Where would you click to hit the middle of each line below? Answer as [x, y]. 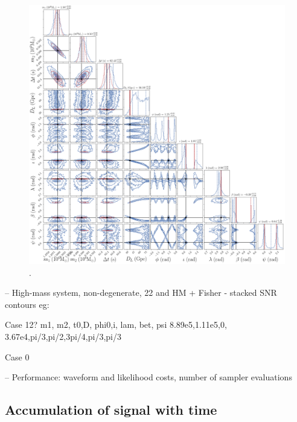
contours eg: [27, 304]
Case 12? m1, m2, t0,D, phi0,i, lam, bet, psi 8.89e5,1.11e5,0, [116, 324]
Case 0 [17, 356]
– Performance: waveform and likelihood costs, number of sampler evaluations [148, 377]
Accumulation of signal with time [111, 410]
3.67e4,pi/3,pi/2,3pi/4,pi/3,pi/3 [63, 336]
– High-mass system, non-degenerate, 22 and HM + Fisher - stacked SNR [141, 293]
